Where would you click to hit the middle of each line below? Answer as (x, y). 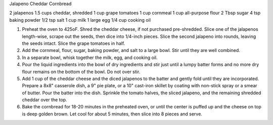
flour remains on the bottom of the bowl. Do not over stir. (81, 72)
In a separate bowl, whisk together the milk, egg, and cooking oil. (90, 57)
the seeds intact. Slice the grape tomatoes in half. (74, 43)
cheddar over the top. (45, 100)
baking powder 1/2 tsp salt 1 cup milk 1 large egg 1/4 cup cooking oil (80, 20)
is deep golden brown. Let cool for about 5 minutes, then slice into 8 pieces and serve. (112, 114)
